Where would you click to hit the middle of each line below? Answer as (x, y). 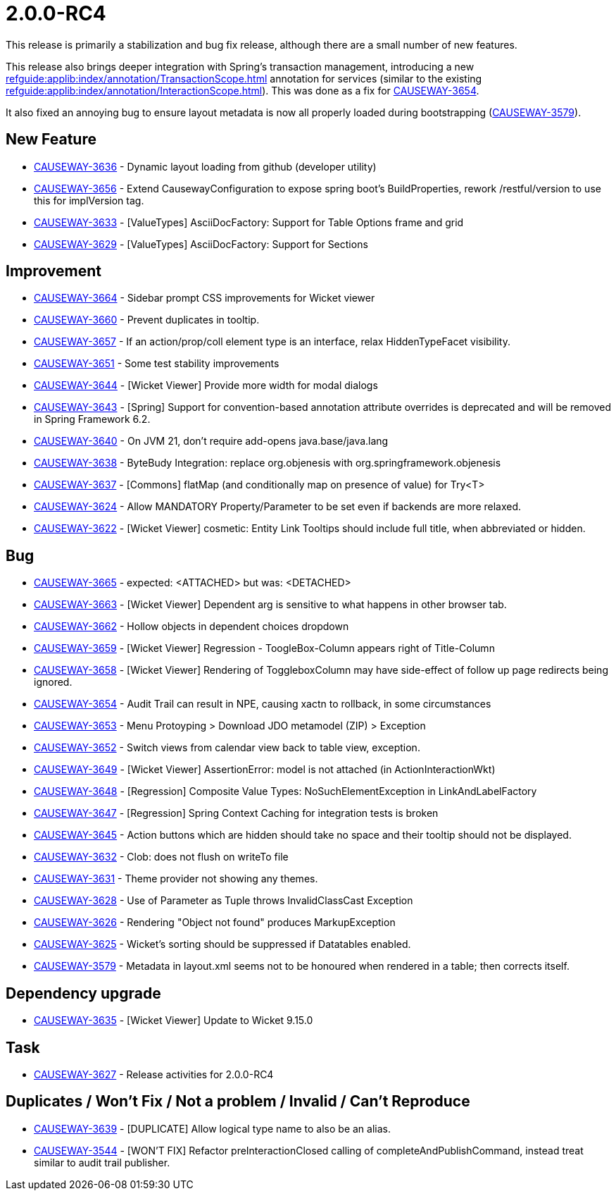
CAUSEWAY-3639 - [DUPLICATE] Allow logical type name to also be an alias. (212, 1128)
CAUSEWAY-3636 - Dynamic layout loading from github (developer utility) (205, 166)
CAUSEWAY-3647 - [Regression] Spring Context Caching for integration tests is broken (236, 813)
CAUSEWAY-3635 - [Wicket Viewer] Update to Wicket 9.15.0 (174, 1021)
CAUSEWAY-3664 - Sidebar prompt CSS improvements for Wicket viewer (205, 298)
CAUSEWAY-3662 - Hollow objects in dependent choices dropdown (191, 627)
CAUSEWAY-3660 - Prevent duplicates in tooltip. (147, 320)
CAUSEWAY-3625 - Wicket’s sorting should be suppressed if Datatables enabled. (222, 944)
